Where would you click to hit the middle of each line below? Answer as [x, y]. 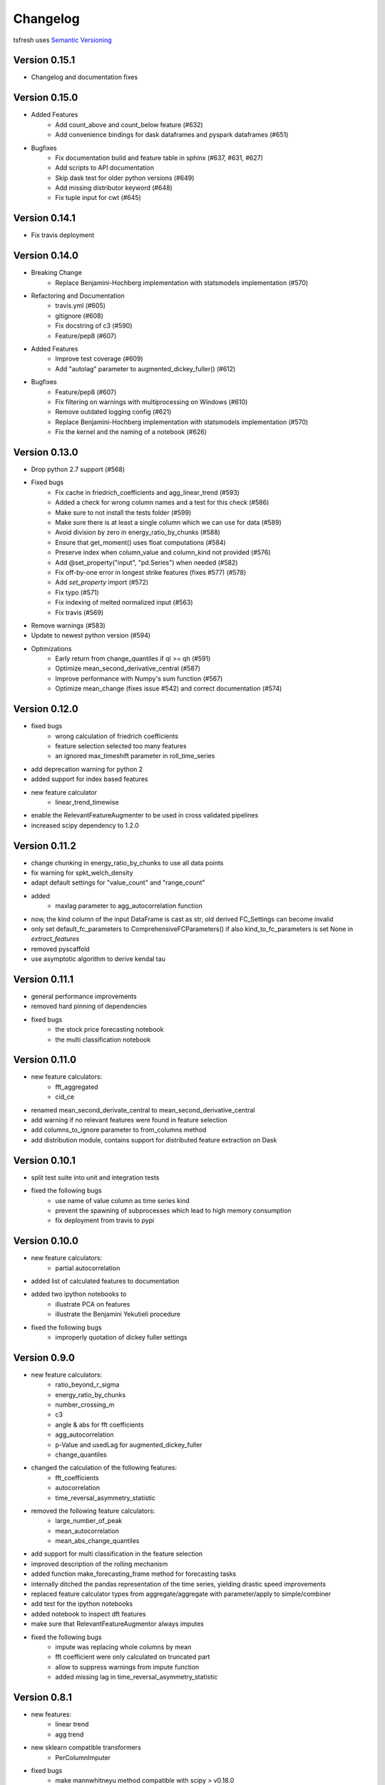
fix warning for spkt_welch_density [82, 873]
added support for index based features [89, 779]
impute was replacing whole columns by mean [123, 1647]
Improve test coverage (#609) [99, 359]
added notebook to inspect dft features [88, 1614]
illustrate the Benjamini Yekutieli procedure [118, 1314]
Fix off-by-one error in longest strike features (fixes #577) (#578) [151, 572]
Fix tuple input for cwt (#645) [98, 198]
